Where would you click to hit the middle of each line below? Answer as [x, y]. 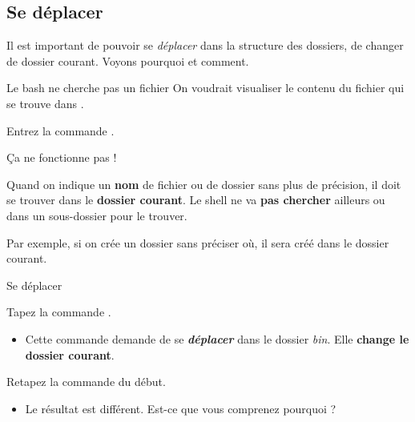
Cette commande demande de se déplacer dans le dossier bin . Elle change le [217, 338]
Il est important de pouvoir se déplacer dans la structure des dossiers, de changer [205, 45]
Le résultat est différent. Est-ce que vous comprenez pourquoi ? [181, 408]
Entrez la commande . [60, 130]
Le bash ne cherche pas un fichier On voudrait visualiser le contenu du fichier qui [205, 88]
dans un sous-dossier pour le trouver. [97, 215]
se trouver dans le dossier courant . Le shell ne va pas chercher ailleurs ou [196, 200]
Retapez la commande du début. [86, 382]
